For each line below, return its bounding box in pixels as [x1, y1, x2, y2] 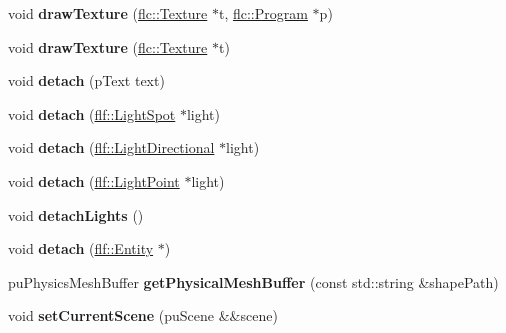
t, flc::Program [218, 3, 308, 23]
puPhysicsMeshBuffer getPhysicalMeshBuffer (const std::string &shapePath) [8, 271, 499, 292]
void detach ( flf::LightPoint [8, 170, 180, 191]
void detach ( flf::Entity [8, 238, 154, 259]
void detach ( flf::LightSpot [8, 103, 176, 124]
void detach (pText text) [8, 70, 165, 91]
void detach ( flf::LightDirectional [8, 137, 215, 158]
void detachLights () [8, 204, 144, 225]
